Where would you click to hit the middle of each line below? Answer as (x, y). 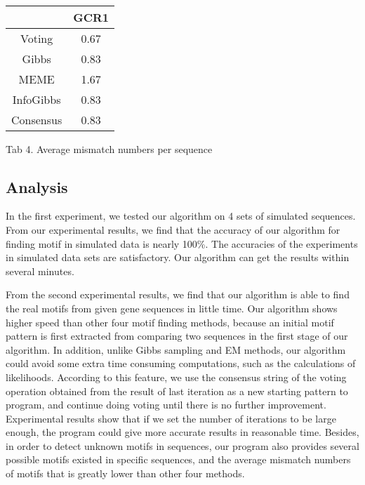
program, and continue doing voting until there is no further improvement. (166, 405)
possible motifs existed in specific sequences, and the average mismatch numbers (178, 459)
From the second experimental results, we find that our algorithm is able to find (178, 294)
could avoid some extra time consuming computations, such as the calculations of (181, 363)
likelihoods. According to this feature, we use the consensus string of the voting (176, 377)
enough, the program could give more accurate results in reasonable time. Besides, (182, 432)
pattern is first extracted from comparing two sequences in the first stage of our (177, 336)
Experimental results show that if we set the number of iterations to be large (171, 418)
